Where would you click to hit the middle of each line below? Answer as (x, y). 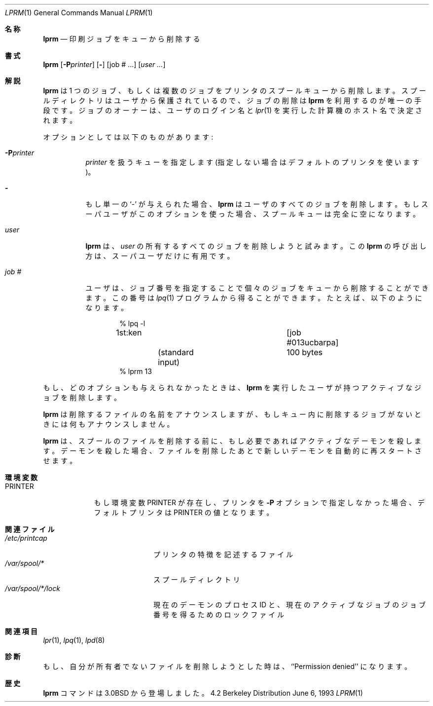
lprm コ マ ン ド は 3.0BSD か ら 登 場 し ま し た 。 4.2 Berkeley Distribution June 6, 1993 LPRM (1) (203, 693)
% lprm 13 (136, 371)
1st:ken (129, 333)
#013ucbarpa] (313, 342)
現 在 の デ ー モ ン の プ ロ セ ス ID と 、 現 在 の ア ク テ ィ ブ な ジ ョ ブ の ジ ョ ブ (289, 605)
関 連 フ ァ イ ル (30, 529)
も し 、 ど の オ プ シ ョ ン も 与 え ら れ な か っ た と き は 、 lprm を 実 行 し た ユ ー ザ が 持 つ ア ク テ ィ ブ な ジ (232, 388)
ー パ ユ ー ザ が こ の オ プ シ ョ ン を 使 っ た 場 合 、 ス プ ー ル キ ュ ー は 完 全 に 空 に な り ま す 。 (253, 214)
